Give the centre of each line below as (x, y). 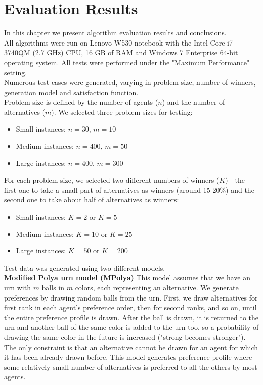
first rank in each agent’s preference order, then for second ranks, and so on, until (130, 307)
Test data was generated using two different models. (85, 267)
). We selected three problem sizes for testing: (122, 112)
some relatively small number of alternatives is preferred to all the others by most (131, 367)
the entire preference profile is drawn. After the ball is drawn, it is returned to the (131, 317)
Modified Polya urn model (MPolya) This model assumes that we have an (127, 277)
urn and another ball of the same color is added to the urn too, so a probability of (131, 327)
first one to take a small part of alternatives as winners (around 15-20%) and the (129, 189)
